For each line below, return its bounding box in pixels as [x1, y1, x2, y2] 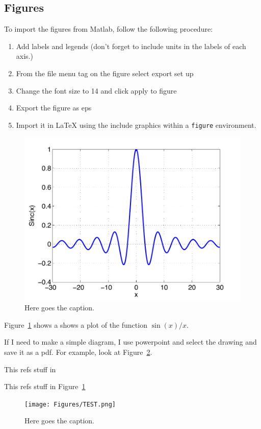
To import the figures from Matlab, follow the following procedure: [4, 24, 213, 34]
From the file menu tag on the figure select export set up [16, 67, 194, 78]
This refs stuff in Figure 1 [4, 381, 86, 392]
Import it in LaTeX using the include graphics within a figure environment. [16, 119, 256, 130]
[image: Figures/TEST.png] [24, 400, 116, 408]
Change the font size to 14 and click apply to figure [16, 85, 177, 96]
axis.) [16, 51, 33, 61]
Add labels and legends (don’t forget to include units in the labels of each [16, 40, 246, 51]
